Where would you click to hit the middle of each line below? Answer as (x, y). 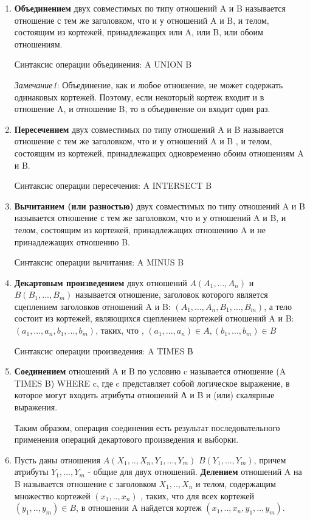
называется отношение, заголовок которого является (172, 294)
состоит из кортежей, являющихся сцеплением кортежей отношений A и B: (154, 318)
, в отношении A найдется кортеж (139, 508)
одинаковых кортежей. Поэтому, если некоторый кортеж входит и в (139, 97)
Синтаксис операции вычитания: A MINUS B (99, 262)
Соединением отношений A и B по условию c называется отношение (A (150, 371)
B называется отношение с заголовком (85, 483)
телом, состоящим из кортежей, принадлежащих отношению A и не (140, 229)
